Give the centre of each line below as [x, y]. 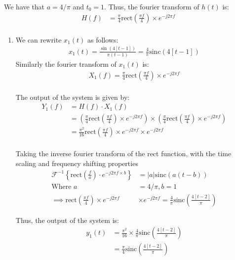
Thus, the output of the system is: [67, 220]
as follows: [103, 39]
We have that [24, 6]
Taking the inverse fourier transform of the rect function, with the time [123, 153]
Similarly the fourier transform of [66, 64]
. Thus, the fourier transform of [152, 6]
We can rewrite [39, 39]
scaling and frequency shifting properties [77, 163]
